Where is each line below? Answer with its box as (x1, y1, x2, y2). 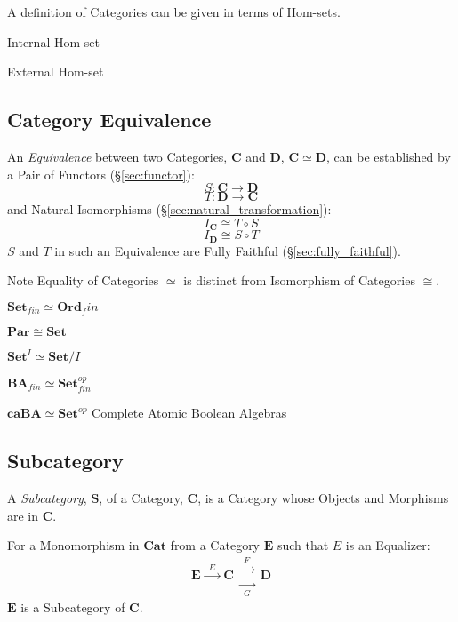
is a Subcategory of (20, 597, 125, 616)
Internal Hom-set (7, 32, 100, 51)
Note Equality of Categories (7, 271, 159, 290)
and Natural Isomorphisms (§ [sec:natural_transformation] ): (7, 200, 332, 219)
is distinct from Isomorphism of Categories (183, 271, 415, 290)
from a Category (170, 536, 261, 554)
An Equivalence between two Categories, (7, 147, 228, 165)
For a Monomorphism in (7, 536, 140, 554)
